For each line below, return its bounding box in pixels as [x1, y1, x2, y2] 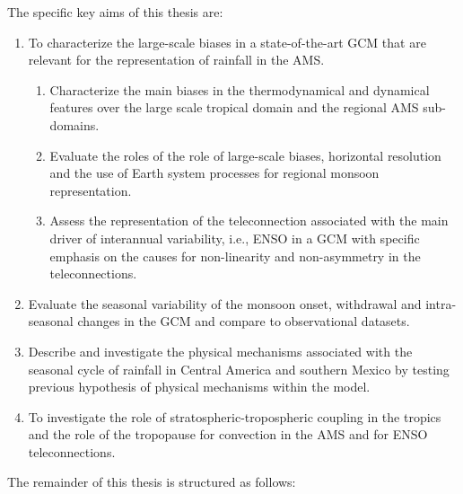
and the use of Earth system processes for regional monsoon [49, 163, 380, 182]
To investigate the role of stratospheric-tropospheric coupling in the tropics [28, 407, 441, 426]
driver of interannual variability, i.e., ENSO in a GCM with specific [49, 228, 420, 247]
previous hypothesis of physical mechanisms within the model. [28, 377, 371, 396]
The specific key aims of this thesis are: [7, 3, 223, 21]
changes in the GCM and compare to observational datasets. [77, 312, 410, 331]
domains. [49, 115, 100, 134]
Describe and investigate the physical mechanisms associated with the [28, 341, 413, 360]
